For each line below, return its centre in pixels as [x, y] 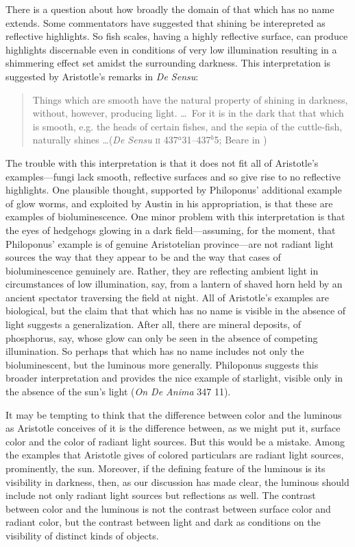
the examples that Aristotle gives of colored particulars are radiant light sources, [175, 455]
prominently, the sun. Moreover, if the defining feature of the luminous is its [166, 468]
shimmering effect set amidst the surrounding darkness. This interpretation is [168, 63]
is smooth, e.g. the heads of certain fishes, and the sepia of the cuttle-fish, [187, 126]
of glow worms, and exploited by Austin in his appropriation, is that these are [169, 203]
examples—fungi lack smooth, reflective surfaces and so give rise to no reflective [173, 176]
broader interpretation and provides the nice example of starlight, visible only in [174, 378]
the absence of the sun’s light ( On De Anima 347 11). [118, 392]
